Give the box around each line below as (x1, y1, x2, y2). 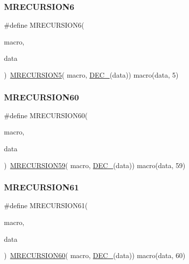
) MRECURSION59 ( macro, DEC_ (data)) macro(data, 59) (4, 160, 186, 170)
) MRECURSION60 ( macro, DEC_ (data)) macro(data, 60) (4, 250, 186, 261)
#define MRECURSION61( (4, 200, 88, 211)
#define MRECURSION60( (4, 110, 88, 120)
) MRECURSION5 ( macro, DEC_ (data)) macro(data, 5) (4, 70, 179, 80)
